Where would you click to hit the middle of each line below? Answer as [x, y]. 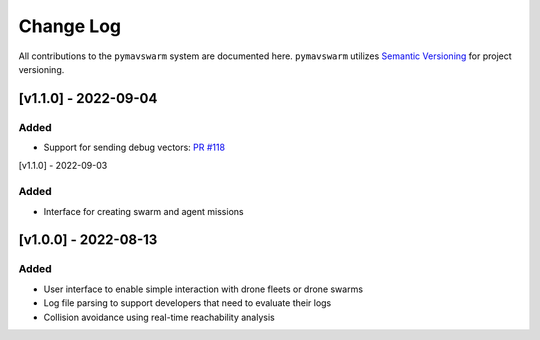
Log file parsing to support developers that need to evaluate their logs [187, 303]
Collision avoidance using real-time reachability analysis [159, 317]
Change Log [70, 26]
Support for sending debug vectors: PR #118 [134, 147]
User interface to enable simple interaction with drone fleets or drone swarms [203, 289]
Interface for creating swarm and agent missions [143, 211]
